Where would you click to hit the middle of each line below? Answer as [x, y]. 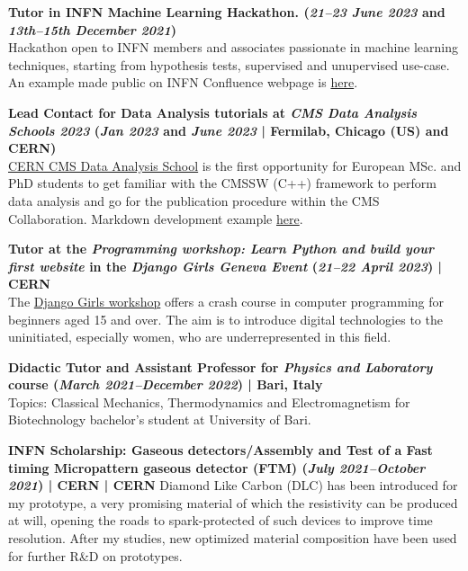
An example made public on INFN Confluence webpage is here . [183, 82]
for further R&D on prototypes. [95, 555]
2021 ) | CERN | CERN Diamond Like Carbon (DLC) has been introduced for [233, 485]
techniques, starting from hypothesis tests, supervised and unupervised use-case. [229, 64]
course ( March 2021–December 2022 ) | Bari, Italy [166, 384]
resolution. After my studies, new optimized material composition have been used [233, 538]
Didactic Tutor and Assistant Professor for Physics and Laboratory [220, 366]
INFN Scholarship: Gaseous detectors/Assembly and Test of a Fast [220, 450]
